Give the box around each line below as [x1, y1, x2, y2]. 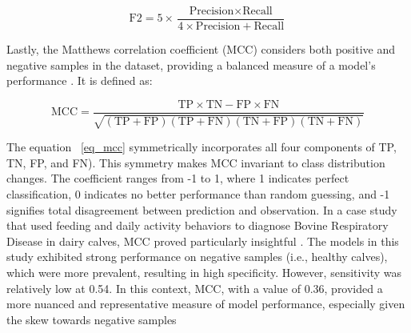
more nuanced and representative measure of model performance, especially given [6, 295, 405, 312]
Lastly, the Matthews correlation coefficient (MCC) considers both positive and [6, 41, 396, 58]
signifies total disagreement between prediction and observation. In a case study [6, 201, 397, 218]
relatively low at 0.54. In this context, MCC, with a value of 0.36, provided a [6, 279, 383, 296]
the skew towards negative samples [6, 311, 177, 327]
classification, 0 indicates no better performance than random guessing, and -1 [6, 186, 390, 203]
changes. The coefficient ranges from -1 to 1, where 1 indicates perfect [6, 170, 349, 187]
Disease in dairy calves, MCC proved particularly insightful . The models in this [6, 232, 399, 249]
